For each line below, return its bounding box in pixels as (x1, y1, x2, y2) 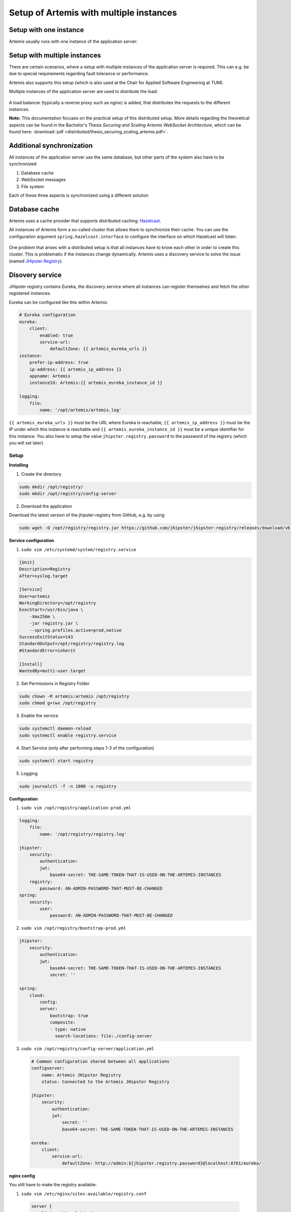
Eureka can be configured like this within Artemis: (9, 299, 109, 305)
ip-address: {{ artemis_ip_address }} (29, 367, 122, 372)
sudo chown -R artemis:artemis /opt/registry (19, 693, 129, 699)
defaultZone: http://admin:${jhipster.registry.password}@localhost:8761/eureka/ (62, 1160, 262, 1166)
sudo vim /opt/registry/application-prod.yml (21, 805, 131, 811)
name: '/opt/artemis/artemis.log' (39, 407, 122, 413)
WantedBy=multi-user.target (19, 668, 86, 673)
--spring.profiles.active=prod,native (29, 627, 122, 633)
